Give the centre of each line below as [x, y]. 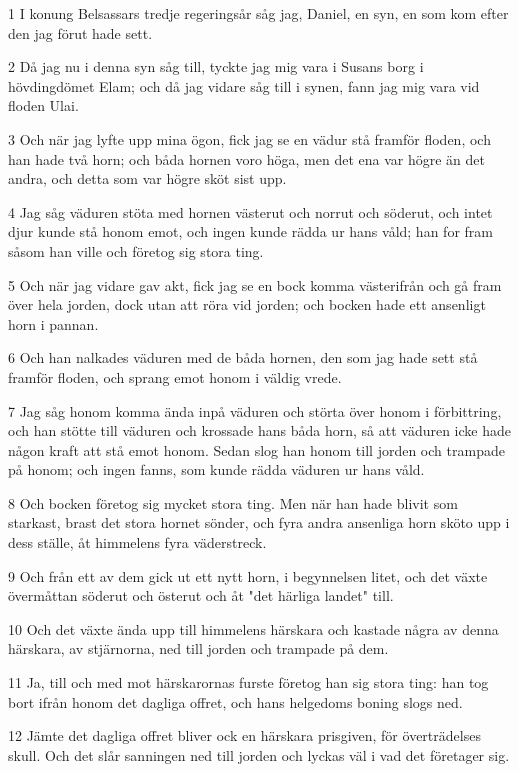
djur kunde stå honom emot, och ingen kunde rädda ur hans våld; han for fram [250, 231]
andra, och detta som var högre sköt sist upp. [147, 178]
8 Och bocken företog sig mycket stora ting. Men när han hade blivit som [233, 502]
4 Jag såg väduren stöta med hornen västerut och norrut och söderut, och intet [250, 211]
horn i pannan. [53, 323]
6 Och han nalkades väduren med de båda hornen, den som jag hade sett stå [243, 357]
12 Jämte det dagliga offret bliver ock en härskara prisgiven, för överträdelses [244, 735]
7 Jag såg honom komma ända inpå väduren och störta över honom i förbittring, [255, 410]
